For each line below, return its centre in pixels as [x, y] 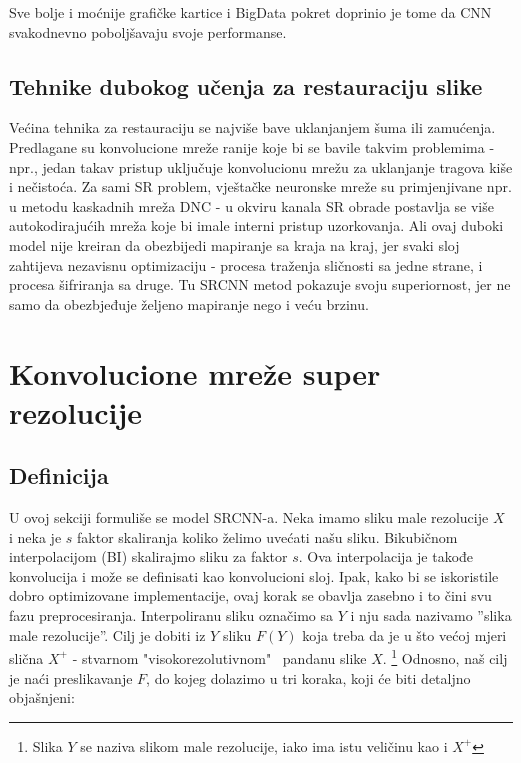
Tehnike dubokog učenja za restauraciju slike [246, 85]
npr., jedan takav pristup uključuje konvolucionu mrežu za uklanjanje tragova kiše [261, 166]
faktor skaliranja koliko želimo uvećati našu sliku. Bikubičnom [267, 536]
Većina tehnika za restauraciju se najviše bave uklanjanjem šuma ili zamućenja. [252, 127]
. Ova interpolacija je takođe [386, 556]
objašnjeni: [42, 697]
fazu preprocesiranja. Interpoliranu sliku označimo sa [171, 615]
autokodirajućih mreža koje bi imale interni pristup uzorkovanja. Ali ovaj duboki [256, 225]
